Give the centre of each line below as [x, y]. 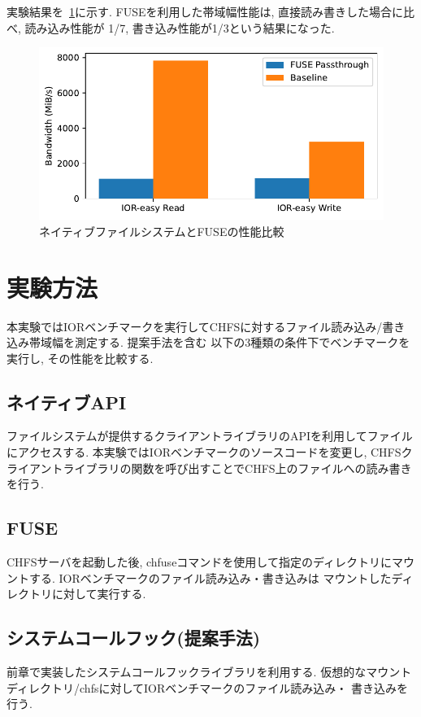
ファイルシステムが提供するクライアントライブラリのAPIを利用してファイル [210, 436]
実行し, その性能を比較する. [80, 358]
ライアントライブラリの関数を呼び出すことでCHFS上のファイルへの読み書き [209, 468]
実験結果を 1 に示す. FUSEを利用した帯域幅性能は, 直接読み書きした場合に [205, 11]
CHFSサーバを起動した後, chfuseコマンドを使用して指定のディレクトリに [199, 562]
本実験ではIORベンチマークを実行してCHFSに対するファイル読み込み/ [195, 326]
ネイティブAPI [67, 402]
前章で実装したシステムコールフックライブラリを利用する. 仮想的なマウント [209, 672]
